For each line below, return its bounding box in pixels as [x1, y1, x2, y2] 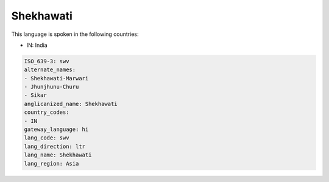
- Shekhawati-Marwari [24, 75, 89, 82]
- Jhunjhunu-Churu [24, 83, 79, 91]
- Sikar [24, 92, 47, 99]
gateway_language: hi [24, 126, 89, 133]
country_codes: [24, 109, 69, 116]
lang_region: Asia [24, 160, 79, 167]
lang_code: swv [24, 135, 69, 141]
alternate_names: [24, 66, 76, 73]
